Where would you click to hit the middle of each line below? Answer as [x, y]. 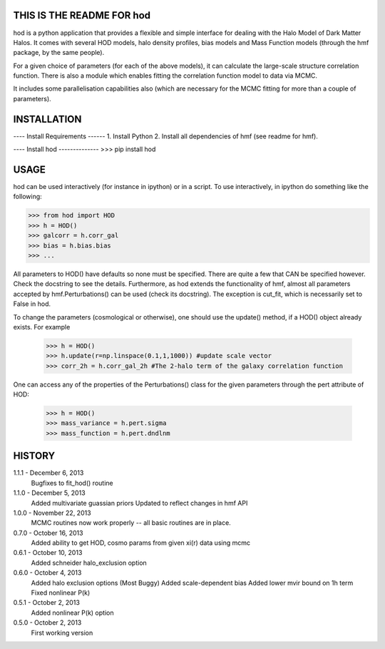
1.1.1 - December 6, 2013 [48, 473]
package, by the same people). [59, 53]
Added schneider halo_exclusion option [89, 563]
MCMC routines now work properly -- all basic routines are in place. [131, 523]
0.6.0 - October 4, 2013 [47, 573]
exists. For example [42, 327]
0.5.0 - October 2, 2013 [47, 623]
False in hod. [32, 304]
